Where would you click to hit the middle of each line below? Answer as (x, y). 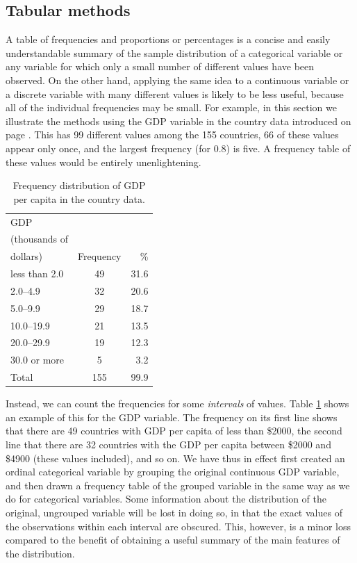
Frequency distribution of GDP (79, 185)
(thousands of (40, 239)
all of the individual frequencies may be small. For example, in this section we (171, 107)
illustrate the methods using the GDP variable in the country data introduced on (178, 121)
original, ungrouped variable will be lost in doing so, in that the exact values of (174, 513)
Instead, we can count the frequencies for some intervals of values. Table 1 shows (177, 403)
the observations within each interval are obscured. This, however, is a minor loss (178, 526)
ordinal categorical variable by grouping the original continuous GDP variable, (173, 472)
